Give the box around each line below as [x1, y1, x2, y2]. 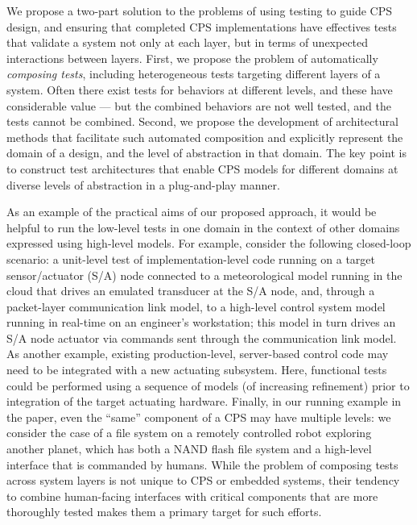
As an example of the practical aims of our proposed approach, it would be [6, 203, 377, 220]
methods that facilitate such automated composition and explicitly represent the [6, 128, 403, 145]
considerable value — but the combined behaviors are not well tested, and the [6, 97, 391, 114]
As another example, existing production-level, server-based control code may [6, 345, 389, 362]
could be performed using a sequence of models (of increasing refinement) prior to [6, 377, 410, 394]
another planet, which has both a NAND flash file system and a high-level [6, 440, 372, 457]
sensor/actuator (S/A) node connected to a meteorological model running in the [6, 266, 403, 283]
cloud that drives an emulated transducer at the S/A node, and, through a [6, 282, 375, 299]
